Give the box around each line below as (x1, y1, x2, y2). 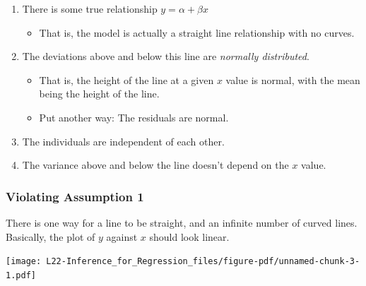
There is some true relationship (22, 1, 158, 16)
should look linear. (149, 229, 230, 244)
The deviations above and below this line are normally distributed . (22, 49, 309, 64)
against (106, 229, 138, 244)
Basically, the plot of (6, 229, 95, 244)
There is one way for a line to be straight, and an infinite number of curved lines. (6, 215, 358, 230)
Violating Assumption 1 (6, 187, 144, 205)
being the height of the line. (39, 86, 160, 101)
